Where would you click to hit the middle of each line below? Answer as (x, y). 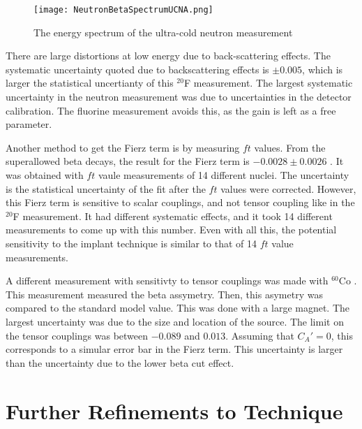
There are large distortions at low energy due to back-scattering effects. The (168, 56)
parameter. (29, 124)
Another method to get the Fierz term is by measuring (123, 147)
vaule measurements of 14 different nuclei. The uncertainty (224, 175)
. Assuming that (260, 335)
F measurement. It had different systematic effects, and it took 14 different (173, 216)
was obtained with (45, 175)
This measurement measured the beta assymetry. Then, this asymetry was (164, 294)
